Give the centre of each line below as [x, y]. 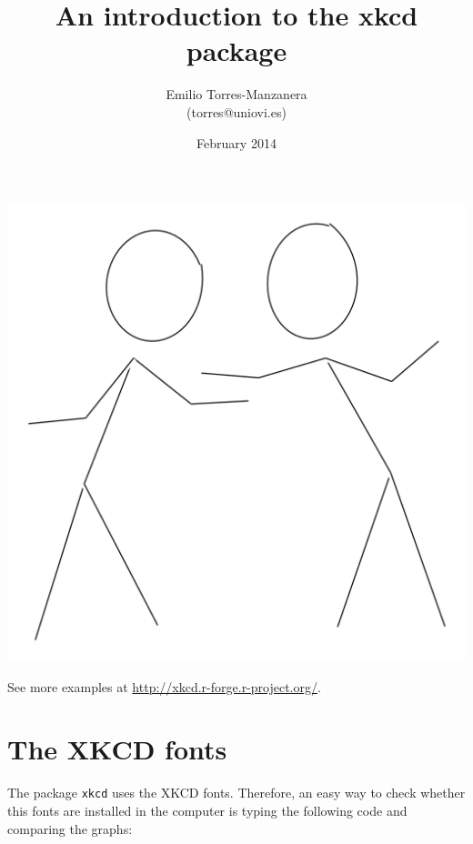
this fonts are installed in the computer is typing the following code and [207, 811]
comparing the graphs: [70, 828]
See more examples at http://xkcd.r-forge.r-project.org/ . [164, 686]
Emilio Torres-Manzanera [236, 94]
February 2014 [236, 142]
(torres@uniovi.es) [236, 111]
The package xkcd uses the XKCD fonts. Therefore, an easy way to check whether [236, 793]
